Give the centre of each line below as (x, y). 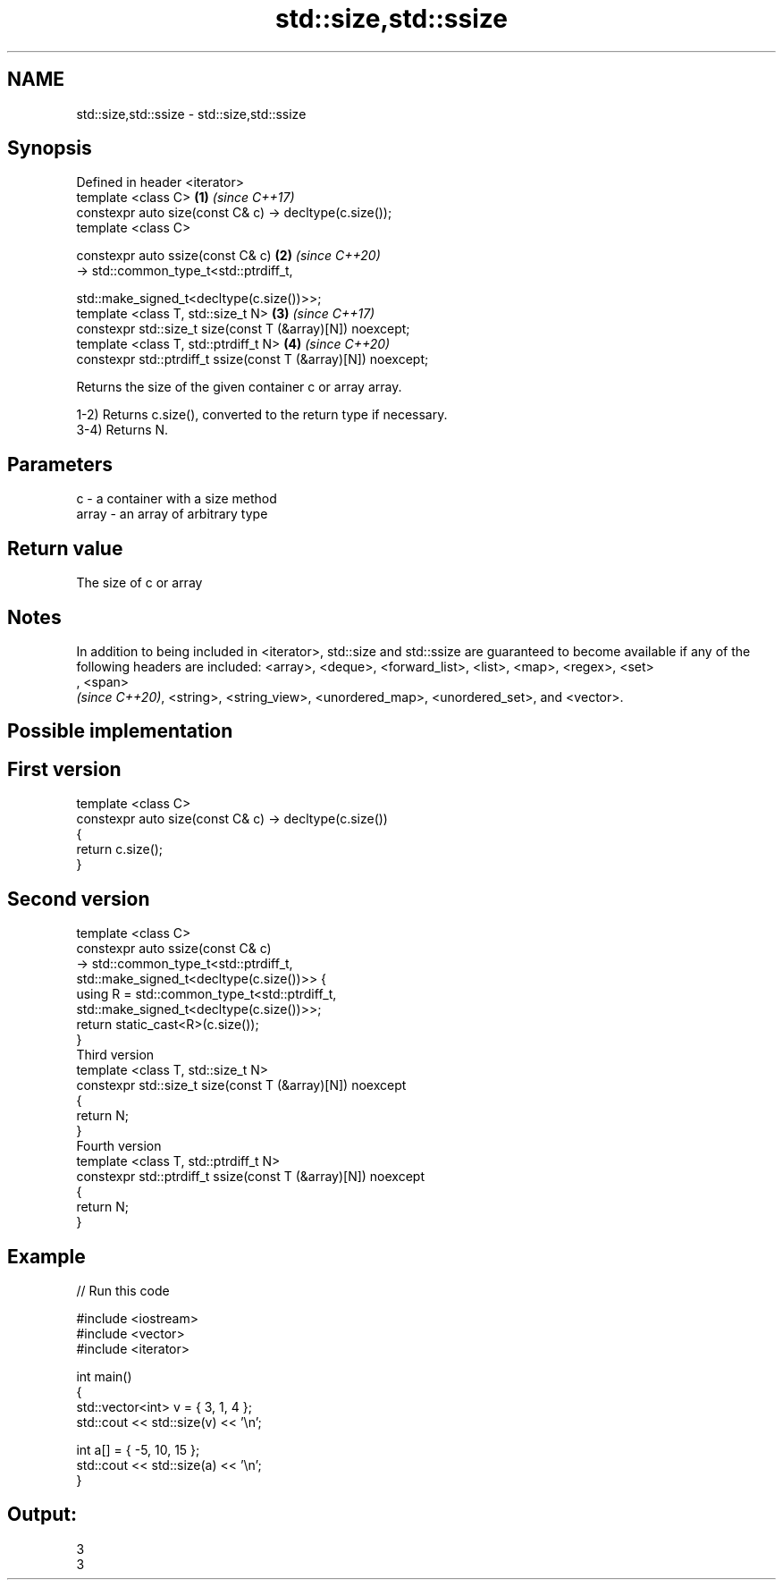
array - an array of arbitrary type (172, 514)
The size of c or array (139, 583)
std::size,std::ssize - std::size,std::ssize (191, 114)
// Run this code (123, 1290)
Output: (42, 1515)
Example (46, 1256)
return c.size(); (120, 849)
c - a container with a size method (177, 499)
